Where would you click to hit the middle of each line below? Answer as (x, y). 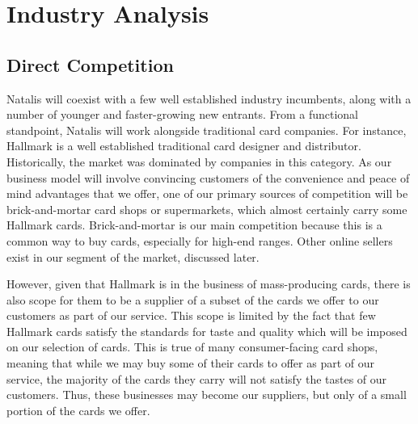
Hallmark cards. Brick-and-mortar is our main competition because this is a (194, 225)
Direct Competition (90, 64)
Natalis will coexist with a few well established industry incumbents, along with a (209, 98)
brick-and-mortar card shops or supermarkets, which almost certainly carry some (207, 209)
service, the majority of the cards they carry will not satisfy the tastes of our (197, 378)
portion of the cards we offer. (78, 410)
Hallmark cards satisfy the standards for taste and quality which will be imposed (207, 331)
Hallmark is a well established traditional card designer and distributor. (184, 146)
